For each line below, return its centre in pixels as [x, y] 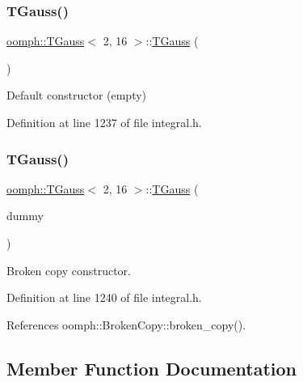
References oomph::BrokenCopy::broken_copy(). [126, 324]
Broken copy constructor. [69, 270]
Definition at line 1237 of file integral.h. [104, 122]
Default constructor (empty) [77, 95]
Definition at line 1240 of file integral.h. [104, 297]
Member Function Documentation [152, 368]
